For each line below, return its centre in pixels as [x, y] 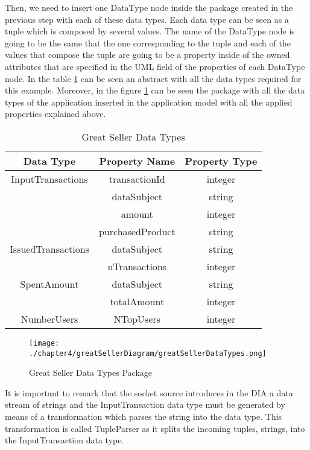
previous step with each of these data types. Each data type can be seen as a [147, 19]
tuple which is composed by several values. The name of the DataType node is [150, 31]
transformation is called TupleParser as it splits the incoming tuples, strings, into [155, 428]
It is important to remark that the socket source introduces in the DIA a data [149, 392]
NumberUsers [49, 318]
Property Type [221, 160]
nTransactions [137, 266]
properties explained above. [55, 114]
